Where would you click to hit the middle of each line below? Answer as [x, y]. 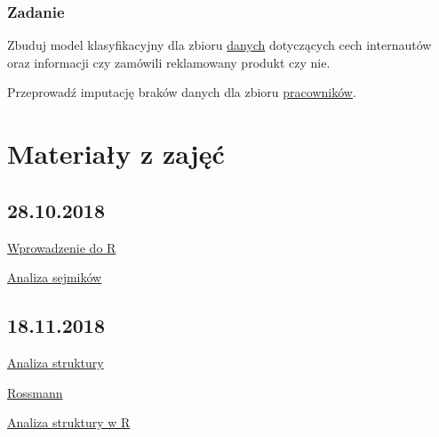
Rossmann [35, 392]
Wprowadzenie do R [62, 247]
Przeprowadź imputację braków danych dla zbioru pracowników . [182, 92]
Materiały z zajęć [116, 154]
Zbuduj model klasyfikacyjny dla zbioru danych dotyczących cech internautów [219, 45]
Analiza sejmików [55, 277]
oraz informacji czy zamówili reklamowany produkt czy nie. [169, 62]
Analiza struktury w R [69, 422]
